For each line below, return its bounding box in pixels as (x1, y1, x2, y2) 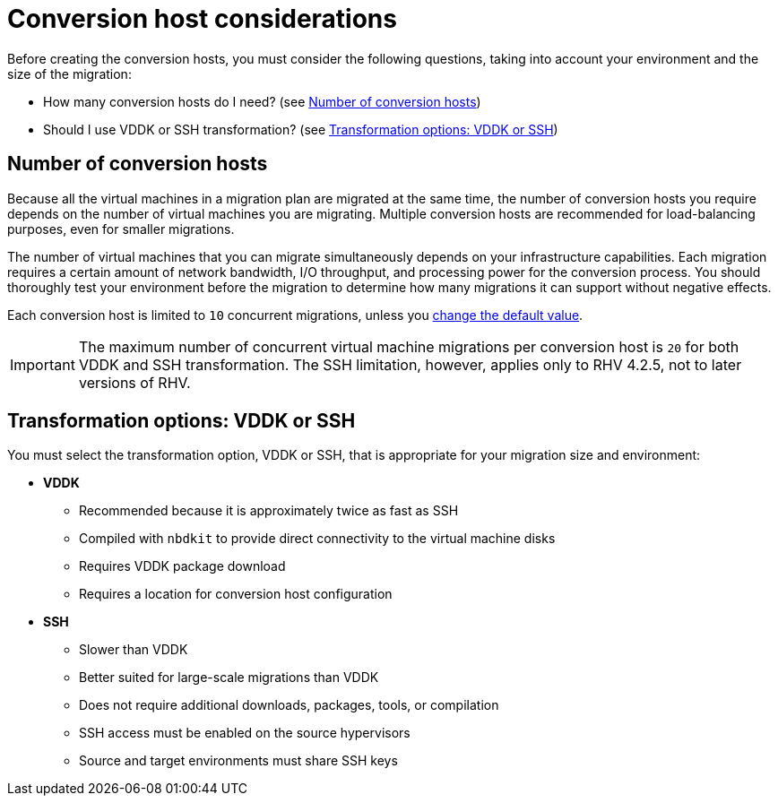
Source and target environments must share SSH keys (79, 753, 398, 769)
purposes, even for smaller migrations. (7, 220, 235, 237)
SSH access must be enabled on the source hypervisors (79, 725, 411, 741)
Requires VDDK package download (79, 558, 286, 574)
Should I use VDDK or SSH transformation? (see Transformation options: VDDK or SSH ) (43, 121, 558, 137)
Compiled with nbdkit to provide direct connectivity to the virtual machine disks (79, 531, 556, 547)
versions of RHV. (78, 373, 191, 392)
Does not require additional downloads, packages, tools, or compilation (79, 697, 499, 713)
